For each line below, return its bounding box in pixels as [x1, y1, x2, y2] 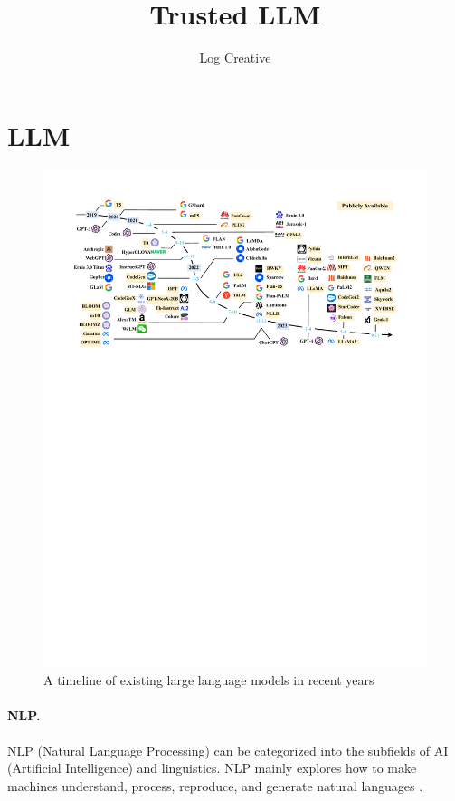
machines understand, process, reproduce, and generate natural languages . [7, 776, 423, 795]
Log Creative [199, 48, 271, 67]
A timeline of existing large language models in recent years [43, 671, 374, 690]
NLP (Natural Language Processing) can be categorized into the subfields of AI [7, 740, 449, 759]
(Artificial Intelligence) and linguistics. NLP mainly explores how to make [7, 758, 417, 777]
